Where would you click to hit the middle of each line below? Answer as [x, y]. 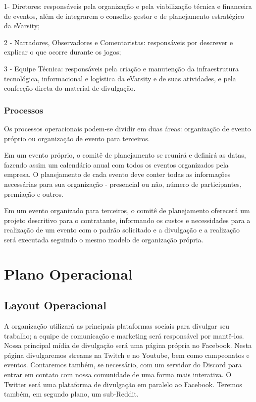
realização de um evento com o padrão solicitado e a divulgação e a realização [122, 230]
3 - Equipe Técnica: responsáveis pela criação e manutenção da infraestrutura [121, 68]
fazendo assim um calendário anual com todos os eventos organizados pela [116, 164]
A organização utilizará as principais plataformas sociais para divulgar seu [117, 326]
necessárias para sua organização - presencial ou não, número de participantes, [123, 184]
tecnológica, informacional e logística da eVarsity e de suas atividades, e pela [120, 78]
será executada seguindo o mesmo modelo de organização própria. [104, 239]
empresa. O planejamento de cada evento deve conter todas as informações [117, 174]
